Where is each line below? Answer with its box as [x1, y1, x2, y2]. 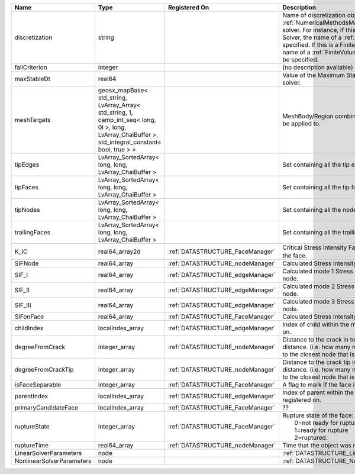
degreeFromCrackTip [14, 366, 74, 374]
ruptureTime [14, 441, 49, 450]
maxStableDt [14, 75, 50, 83]
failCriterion [14, 63, 47, 71]
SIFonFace [14, 312, 44, 321]
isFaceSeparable [14, 381, 62, 389]
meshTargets [14, 116, 51, 124]
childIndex [14, 324, 44, 333]
